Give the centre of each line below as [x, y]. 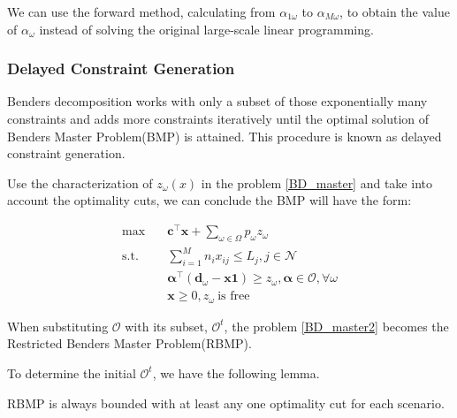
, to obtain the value [395, 11]
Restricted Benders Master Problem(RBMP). [129, 343]
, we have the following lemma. [236, 372]
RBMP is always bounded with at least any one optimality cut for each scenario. [226, 403]
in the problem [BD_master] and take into [316, 182]
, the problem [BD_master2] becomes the [336, 326]
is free [234, 296]
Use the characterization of [80, 182]
